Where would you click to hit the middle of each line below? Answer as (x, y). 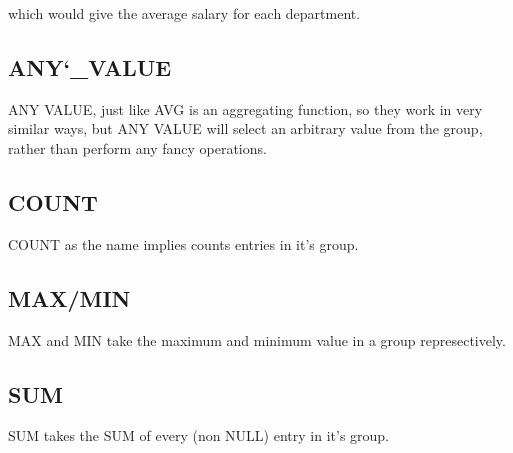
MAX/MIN (69, 297)
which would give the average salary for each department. (184, 13)
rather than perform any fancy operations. (137, 147)
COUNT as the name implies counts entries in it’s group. (183, 243)
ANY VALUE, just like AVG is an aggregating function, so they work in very (245, 108)
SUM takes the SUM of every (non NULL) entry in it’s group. (199, 435)
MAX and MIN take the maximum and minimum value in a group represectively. (257, 339)
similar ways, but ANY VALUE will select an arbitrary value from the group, (245, 128)
